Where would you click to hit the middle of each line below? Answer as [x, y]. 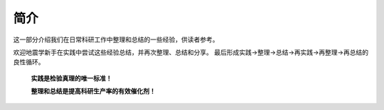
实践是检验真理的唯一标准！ [71, 78]
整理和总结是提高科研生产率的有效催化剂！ [93, 91]
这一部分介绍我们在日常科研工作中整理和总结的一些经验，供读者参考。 [116, 39]
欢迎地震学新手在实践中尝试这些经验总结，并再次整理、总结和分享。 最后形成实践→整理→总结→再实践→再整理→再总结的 [191, 52]
